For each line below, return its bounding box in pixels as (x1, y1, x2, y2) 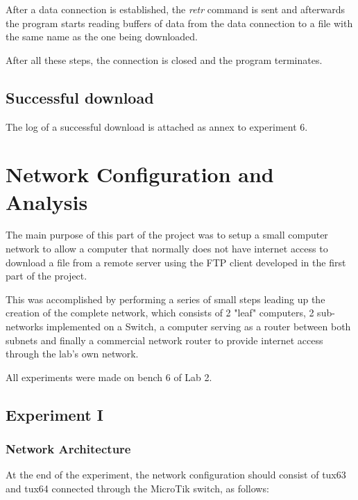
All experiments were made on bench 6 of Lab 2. (6, 369, 212, 384)
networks (6, 319, 44, 334)
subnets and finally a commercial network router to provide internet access (6, 332, 323, 347)
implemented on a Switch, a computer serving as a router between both (46, 319, 351, 334)
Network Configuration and (6, 160, 274, 188)
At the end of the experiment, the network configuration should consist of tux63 (6, 467, 346, 482)
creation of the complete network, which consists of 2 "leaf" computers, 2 (6, 305, 314, 320)
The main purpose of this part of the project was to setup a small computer (6, 227, 328, 242)
